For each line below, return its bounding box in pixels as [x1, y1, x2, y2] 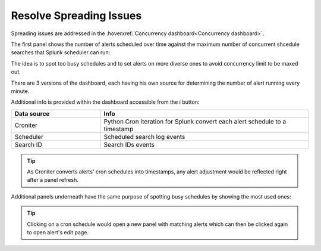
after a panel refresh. [27, 176, 78, 184]
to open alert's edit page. [27, 229, 89, 236]
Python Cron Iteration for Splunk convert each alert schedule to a [103, 117, 287, 125]
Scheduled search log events [103, 132, 185, 141]
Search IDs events [103, 140, 155, 148]
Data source [14, 109, 50, 117]
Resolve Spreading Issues [11, 9, 142, 22]
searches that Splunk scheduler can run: [11, 49, 111, 56]
